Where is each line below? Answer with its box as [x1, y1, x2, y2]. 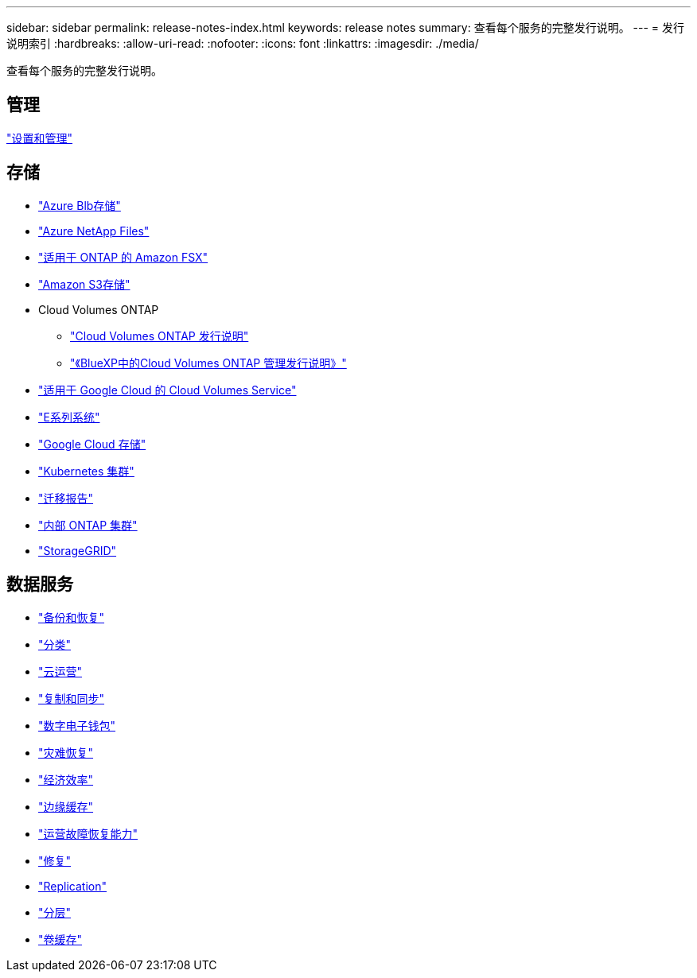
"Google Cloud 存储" [38, 437, 146, 451]
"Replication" [38, 879, 107, 893]
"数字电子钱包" [38, 718, 116, 732]
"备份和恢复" [38, 610, 105, 624]
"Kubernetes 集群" [38, 464, 134, 478]
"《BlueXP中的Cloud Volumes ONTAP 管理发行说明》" [70, 355, 347, 370]
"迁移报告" [38, 491, 94, 505]
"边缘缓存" [38, 799, 94, 813]
